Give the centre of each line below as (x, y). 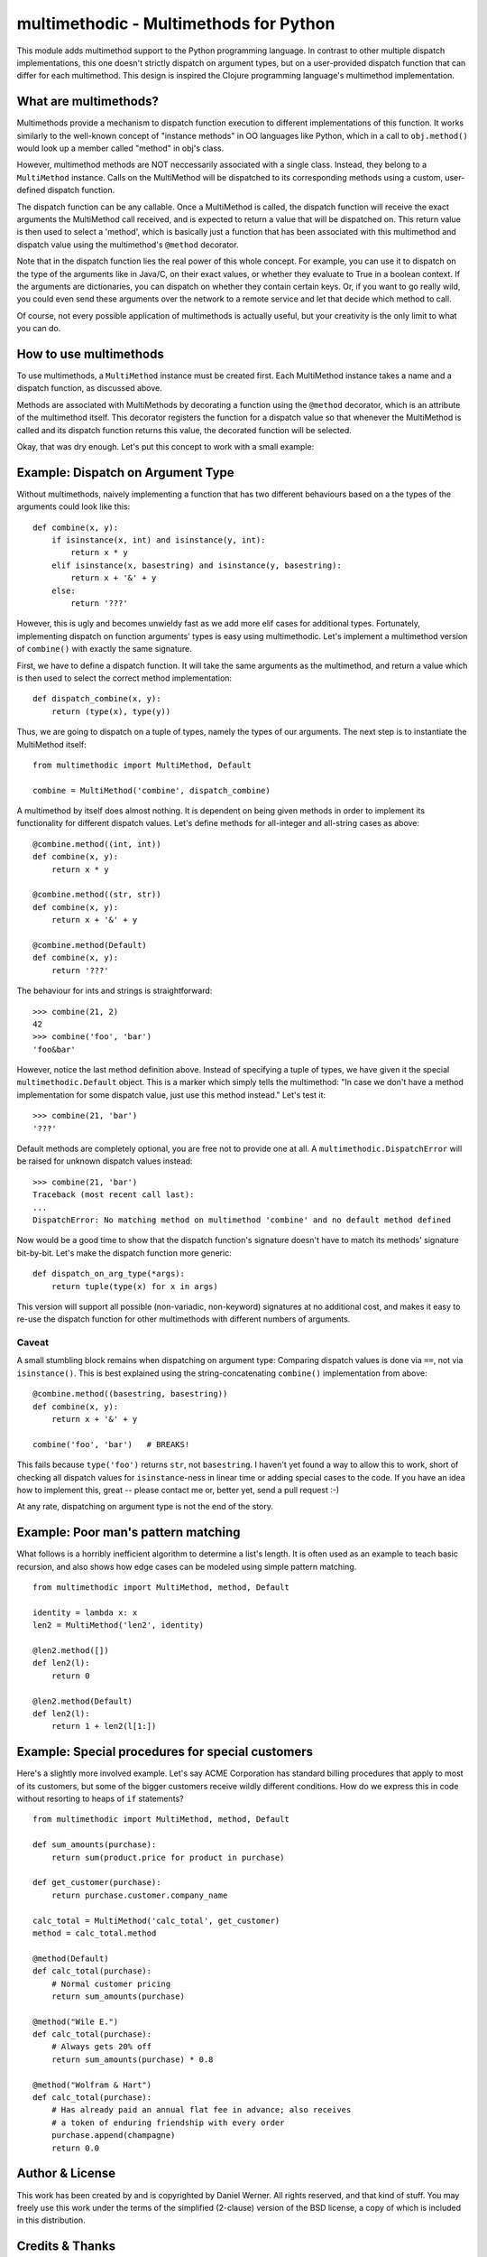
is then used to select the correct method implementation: (124, 678)
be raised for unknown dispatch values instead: (105, 1161)
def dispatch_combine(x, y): (97, 699)
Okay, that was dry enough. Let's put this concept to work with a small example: (165, 446)
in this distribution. (51, 2220)
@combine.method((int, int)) (97, 844)
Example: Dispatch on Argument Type (125, 473)
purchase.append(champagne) (113, 2136)
